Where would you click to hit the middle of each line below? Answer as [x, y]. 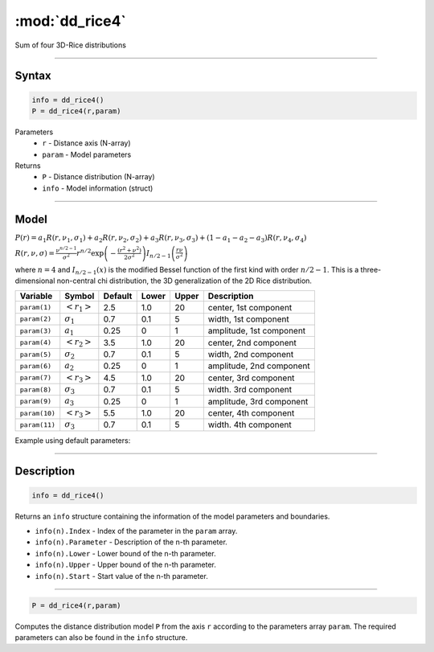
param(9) [36, 402]
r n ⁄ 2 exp [90, 252]
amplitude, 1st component [257, 331]
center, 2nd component [252, 342]
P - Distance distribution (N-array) [99, 177]
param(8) [36, 390]
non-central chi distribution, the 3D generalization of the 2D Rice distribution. [184, 281]
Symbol [80, 296]
